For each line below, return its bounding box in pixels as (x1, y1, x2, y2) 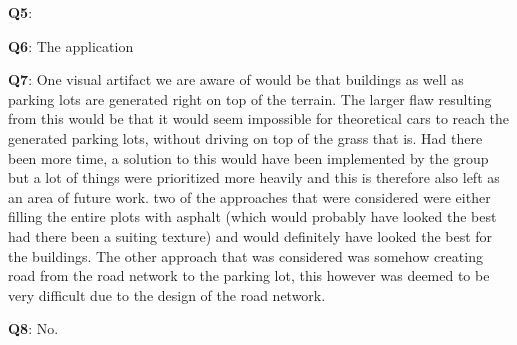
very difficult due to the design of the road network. (8, 284, 326, 305)
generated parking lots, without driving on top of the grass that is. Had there (8, 127, 483, 148)
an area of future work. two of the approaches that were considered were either (8, 186, 491, 207)
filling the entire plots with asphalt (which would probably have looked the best (8, 206, 497, 227)
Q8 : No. (8, 318, 59, 339)
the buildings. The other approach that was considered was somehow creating (8, 245, 483, 266)
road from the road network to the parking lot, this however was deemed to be (8, 265, 490, 286)
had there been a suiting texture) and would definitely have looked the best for (8, 225, 493, 246)
